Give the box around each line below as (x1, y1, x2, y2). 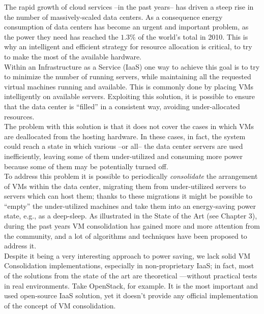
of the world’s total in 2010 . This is (138, 31, 248, 42)
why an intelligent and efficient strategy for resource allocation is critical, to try (4, 41, 252, 52)
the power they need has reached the (4, 31, 119, 42)
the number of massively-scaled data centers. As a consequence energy (4, 11, 223, 22)
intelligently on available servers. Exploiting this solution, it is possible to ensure (4, 91, 255, 102)
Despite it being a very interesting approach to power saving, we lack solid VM (4, 250, 251, 261)
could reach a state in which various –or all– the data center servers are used (4, 141, 243, 151)
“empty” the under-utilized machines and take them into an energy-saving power (4, 200, 256, 211)
